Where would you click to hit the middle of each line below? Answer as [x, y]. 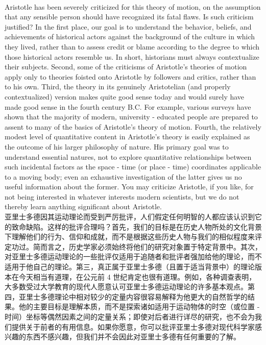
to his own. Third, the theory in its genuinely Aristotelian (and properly [118, 87]
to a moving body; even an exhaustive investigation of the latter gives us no [123, 176]
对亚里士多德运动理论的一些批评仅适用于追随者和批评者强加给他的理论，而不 [133, 256]
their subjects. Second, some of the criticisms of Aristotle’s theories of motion [126, 67]
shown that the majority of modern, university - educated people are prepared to [131, 117]
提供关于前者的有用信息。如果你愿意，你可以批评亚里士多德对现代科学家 [133, 326]
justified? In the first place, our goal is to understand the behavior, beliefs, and [128, 26]
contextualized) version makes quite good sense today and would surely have [125, 96]
